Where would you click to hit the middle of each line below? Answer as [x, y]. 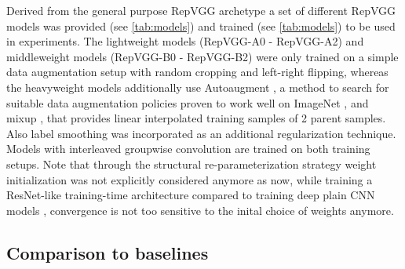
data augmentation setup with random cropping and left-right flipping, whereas [197, 72]
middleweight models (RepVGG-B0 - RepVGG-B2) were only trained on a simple [202, 56]
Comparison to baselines [108, 252]
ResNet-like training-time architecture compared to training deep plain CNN [191, 195]
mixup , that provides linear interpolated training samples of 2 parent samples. [196, 118]
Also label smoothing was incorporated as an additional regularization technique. [201, 133]
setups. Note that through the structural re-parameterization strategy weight [192, 164]
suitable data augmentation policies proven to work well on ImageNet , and [188, 102]
